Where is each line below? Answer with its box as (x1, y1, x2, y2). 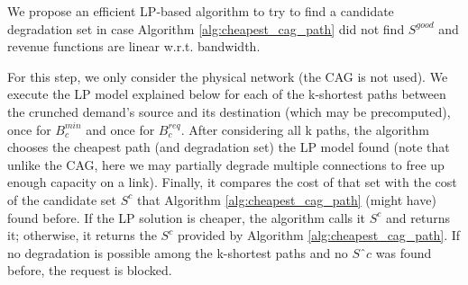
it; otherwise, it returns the (7, 226, 157, 245)
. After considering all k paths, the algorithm (180, 120, 429, 138)
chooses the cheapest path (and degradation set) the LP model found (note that (7, 138, 450, 156)
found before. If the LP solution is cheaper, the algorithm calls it (7, 208, 366, 227)
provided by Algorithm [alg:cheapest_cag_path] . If (177, 226, 461, 245)
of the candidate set (7, 190, 117, 209)
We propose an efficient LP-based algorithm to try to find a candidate (7, 2, 394, 20)
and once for (86, 120, 155, 138)
